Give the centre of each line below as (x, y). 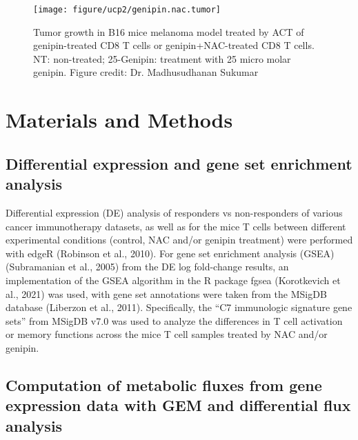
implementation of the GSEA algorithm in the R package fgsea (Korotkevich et (173, 280)
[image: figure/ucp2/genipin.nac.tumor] (127, 10)
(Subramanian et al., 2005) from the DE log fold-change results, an (147, 267)
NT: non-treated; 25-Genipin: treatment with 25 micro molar (162, 58)
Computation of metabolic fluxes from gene (164, 384)
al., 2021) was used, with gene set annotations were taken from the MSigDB (166, 293)
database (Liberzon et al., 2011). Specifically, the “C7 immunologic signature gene (179, 307)
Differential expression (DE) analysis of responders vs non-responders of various (174, 212)
